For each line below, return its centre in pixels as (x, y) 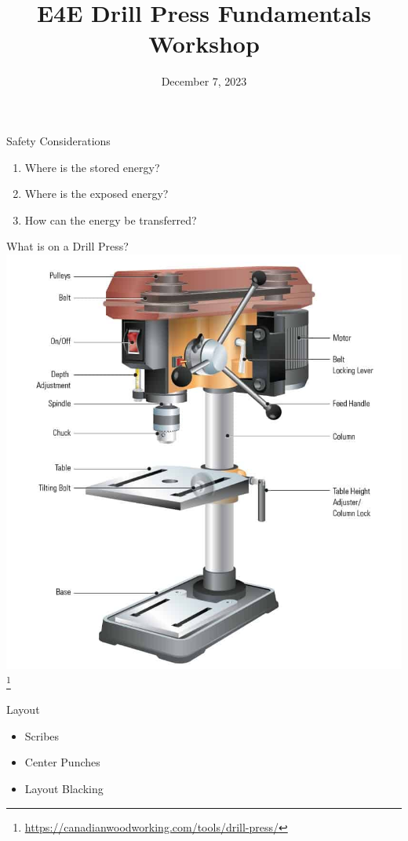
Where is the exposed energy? (97, 194)
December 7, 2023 (204, 81)
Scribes (42, 735)
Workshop (204, 44)
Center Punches (62, 762)
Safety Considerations (58, 140)
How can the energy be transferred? (111, 219)
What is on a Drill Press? (67, 246)
